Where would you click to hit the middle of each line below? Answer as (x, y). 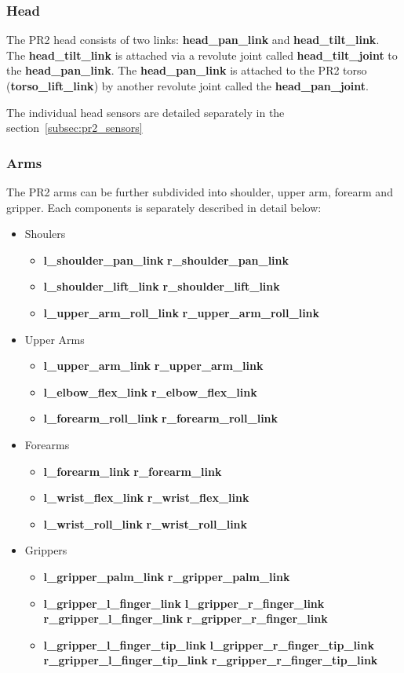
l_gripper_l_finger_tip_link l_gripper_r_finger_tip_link (209, 644)
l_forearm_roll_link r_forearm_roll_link (161, 418)
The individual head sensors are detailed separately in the (146, 112)
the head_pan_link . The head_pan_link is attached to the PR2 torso (187, 70)
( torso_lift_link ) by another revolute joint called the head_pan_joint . (187, 86)
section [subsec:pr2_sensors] (75, 128)
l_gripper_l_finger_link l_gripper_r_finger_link (184, 603)
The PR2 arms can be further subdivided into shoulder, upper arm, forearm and (200, 192)
